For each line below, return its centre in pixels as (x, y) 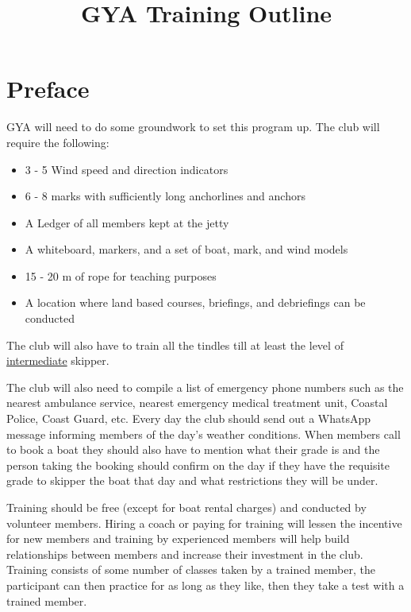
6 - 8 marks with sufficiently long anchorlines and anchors (165, 196)
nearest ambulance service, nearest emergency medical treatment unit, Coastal (197, 403)
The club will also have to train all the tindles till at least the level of (175, 345)
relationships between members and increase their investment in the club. (185, 554)
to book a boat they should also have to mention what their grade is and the (193, 449)
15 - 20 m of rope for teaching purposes (121, 275)
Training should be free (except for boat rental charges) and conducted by (186, 507)
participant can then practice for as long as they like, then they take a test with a (205, 585)
